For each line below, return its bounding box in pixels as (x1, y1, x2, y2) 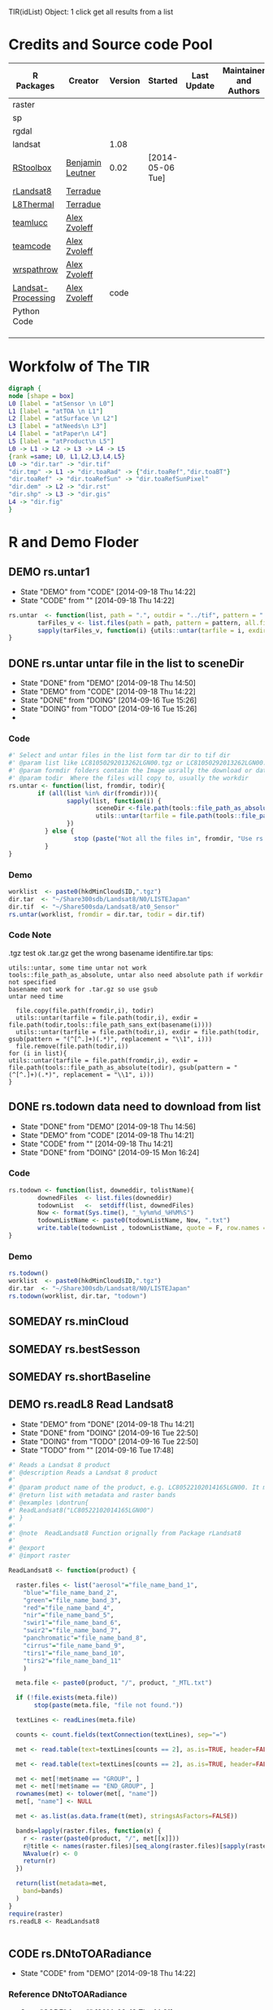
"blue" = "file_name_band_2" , (23, 1588, 118, 1596)
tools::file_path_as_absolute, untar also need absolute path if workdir (8, 970, 264, 979)
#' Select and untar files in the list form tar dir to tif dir (8, 751, 231, 760)
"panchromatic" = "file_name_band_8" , (23, 1634, 148, 1643)
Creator (68, 75, 99, 86)
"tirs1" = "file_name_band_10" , (23, 1649, 126, 1657)
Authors (227, 85, 260, 96)
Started (148, 75, 178, 86)
